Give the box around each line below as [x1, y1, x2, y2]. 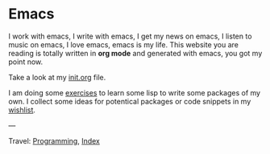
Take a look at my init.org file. [8, 72, 106, 82]
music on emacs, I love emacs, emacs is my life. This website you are [8, 39, 239, 49]
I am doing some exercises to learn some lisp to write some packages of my [8, 87, 260, 97]
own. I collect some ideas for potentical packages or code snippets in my [8, 96, 251, 106]
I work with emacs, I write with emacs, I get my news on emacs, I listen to [8, 31, 252, 41]
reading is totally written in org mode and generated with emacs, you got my [8, 48, 263, 58]
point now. [8, 57, 44, 67]
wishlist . [8, 105, 36, 115]
